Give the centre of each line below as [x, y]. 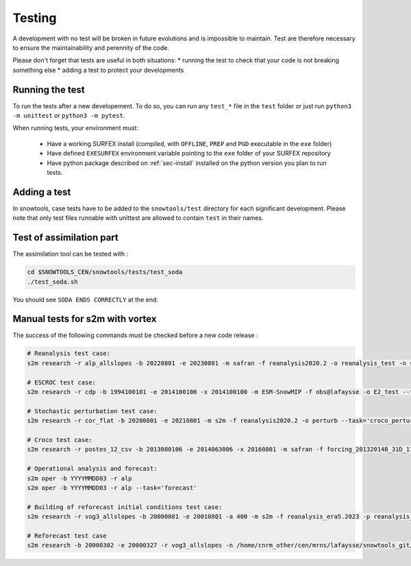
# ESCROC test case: [61, 382]
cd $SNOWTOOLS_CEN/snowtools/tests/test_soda [105, 272]
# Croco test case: [60, 440]
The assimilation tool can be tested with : [71, 254]
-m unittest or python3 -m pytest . [69, 116]
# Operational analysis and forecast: [92, 469]
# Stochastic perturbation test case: [92, 411]
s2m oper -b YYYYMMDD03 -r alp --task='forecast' [112, 488]
